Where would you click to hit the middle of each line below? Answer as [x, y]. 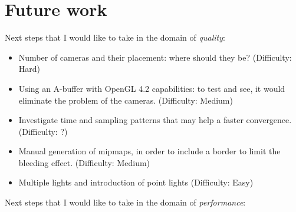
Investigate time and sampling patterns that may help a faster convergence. [155, 120]
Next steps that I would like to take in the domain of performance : [125, 202]
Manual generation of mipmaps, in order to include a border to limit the [149, 151]
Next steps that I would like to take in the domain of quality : [115, 37]
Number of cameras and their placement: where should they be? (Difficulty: [155, 57]
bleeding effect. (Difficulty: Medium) [84, 162]
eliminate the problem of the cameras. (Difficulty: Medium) [126, 100]
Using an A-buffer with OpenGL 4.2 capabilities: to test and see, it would [152, 88]
